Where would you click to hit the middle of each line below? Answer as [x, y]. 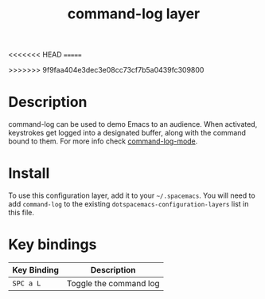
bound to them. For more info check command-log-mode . [103, 141]
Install [29, 173]
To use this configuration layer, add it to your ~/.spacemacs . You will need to [132, 195]
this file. [21, 213]
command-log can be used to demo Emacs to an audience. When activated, [133, 124]
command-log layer [134, 14]
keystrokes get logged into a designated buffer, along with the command [127, 133]
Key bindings [53, 245]
